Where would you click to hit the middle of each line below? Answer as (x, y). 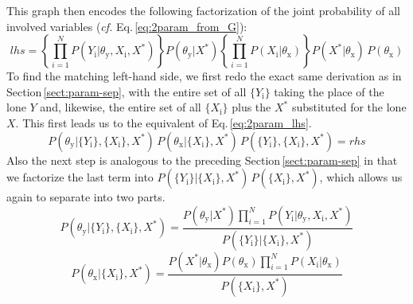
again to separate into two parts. (86, 197)
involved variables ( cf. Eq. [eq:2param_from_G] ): (127, 26)
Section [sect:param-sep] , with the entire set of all (127, 91)
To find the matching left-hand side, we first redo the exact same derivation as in (204, 76)
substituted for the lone (349, 107)
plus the (251, 107)
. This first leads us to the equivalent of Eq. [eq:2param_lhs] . (164, 122)
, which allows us (361, 177)
